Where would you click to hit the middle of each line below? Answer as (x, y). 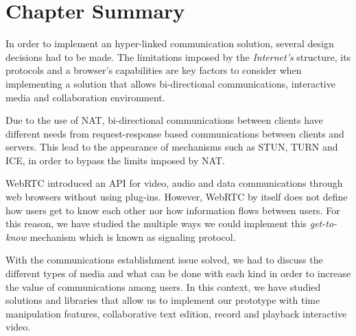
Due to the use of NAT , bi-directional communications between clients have (164, 120)
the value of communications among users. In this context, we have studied (163, 286)
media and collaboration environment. (85, 97)
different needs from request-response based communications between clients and (175, 133)
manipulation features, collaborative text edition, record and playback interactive (176, 313)
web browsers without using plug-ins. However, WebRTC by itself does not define (177, 197)
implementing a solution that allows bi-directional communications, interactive (170, 83)
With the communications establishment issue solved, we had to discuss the (164, 260)
